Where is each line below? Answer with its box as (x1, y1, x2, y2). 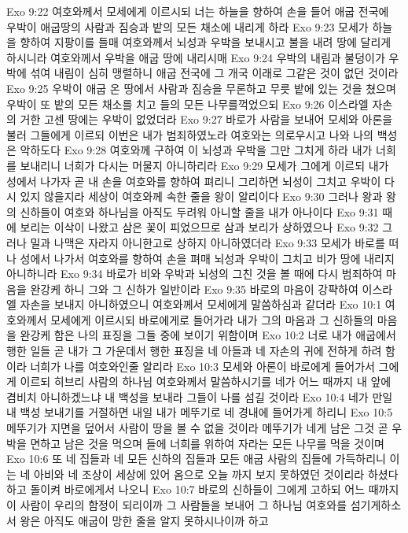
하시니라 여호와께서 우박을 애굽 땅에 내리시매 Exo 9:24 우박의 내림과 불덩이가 (6, 49, 385, 65)
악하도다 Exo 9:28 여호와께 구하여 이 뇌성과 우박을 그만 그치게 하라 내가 (20, 142, 373, 158)
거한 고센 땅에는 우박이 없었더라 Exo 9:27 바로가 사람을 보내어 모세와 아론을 (20, 111, 393, 128)
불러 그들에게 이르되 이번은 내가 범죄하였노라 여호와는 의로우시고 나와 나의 (6, 126, 373, 143)
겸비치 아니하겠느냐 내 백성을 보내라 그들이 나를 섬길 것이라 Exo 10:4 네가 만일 (6, 388, 393, 405)
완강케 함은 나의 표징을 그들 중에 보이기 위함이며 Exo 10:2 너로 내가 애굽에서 (20, 327, 396, 343)
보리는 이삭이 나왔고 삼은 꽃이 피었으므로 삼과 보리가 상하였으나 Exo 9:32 (20, 219, 379, 235)
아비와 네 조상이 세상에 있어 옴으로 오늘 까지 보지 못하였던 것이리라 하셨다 (34, 465, 399, 482)
